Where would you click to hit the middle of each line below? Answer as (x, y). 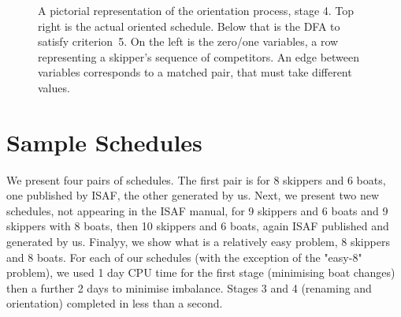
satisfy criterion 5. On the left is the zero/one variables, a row (188, 41)
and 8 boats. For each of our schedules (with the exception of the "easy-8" (184, 257)
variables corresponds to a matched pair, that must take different (195, 72)
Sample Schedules (104, 142)
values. (54, 87)
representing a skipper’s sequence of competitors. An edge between (199, 56)
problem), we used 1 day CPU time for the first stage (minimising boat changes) (201, 272)
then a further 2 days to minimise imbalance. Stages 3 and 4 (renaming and (189, 287)
